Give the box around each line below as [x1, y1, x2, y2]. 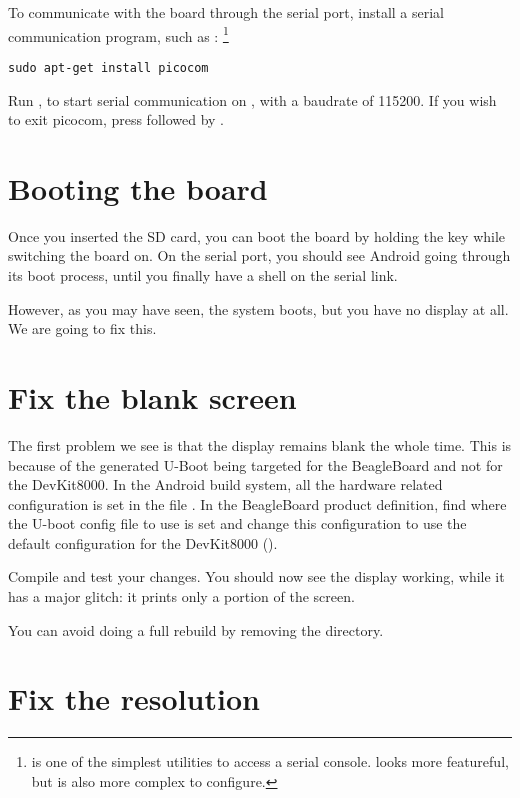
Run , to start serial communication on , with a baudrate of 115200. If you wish [8, 89, 497, 110]
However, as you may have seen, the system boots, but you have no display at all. [8, 298, 509, 319]
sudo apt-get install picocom [8, 60, 209, 75]
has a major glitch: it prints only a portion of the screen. [8, 586, 355, 607]
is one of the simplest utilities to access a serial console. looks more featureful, [31, 751, 509, 772]
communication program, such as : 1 [8, 22, 229, 46]
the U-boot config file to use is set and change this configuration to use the [8, 513, 467, 534]
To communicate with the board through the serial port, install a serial [8, 2, 445, 22]
